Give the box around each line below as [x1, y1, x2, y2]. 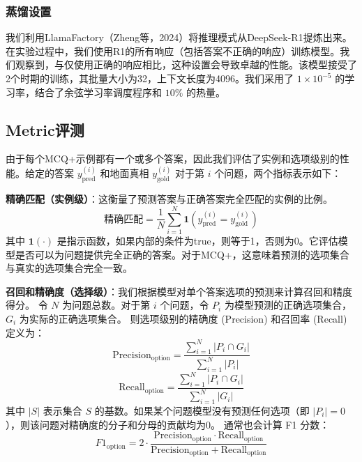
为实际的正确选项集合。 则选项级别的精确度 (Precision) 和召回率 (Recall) [19, 311, 347, 325]
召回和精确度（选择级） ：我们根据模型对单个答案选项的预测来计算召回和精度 [6, 284, 352, 298]
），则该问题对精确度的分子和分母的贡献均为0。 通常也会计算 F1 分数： [6, 417, 330, 431]
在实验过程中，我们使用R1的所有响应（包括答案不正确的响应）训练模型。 [6, 43, 340, 58]
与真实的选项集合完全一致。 [6, 261, 133, 275]
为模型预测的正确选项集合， [224, 298, 352, 312]
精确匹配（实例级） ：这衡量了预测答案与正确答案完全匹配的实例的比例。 [6, 192, 333, 206]
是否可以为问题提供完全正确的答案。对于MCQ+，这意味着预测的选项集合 [15, 247, 349, 261]
